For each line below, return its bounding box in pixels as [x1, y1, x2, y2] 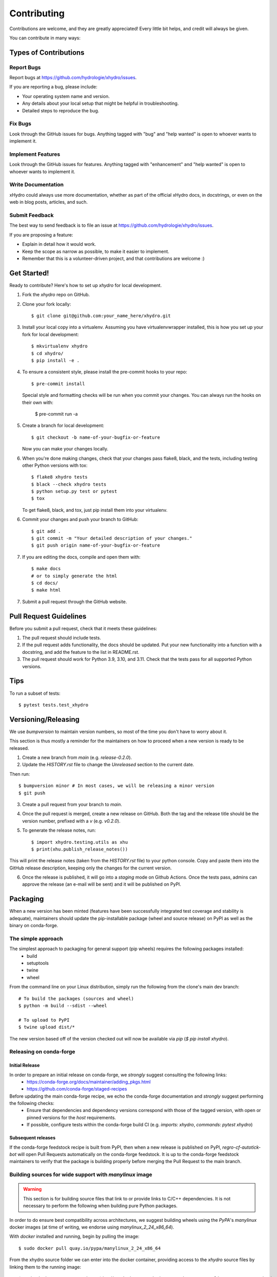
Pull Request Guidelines [9, 612, 87, 621]
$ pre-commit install [31, 381, 85, 387]
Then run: [9, 771, 30, 777]
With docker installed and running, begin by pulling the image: [9, 1234, 140, 1240]
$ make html [31, 587, 61, 593]
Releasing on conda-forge [9, 1048, 76, 1055]
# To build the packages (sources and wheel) [18, 996, 134, 1001]
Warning [23, 1186, 42, 1192]
